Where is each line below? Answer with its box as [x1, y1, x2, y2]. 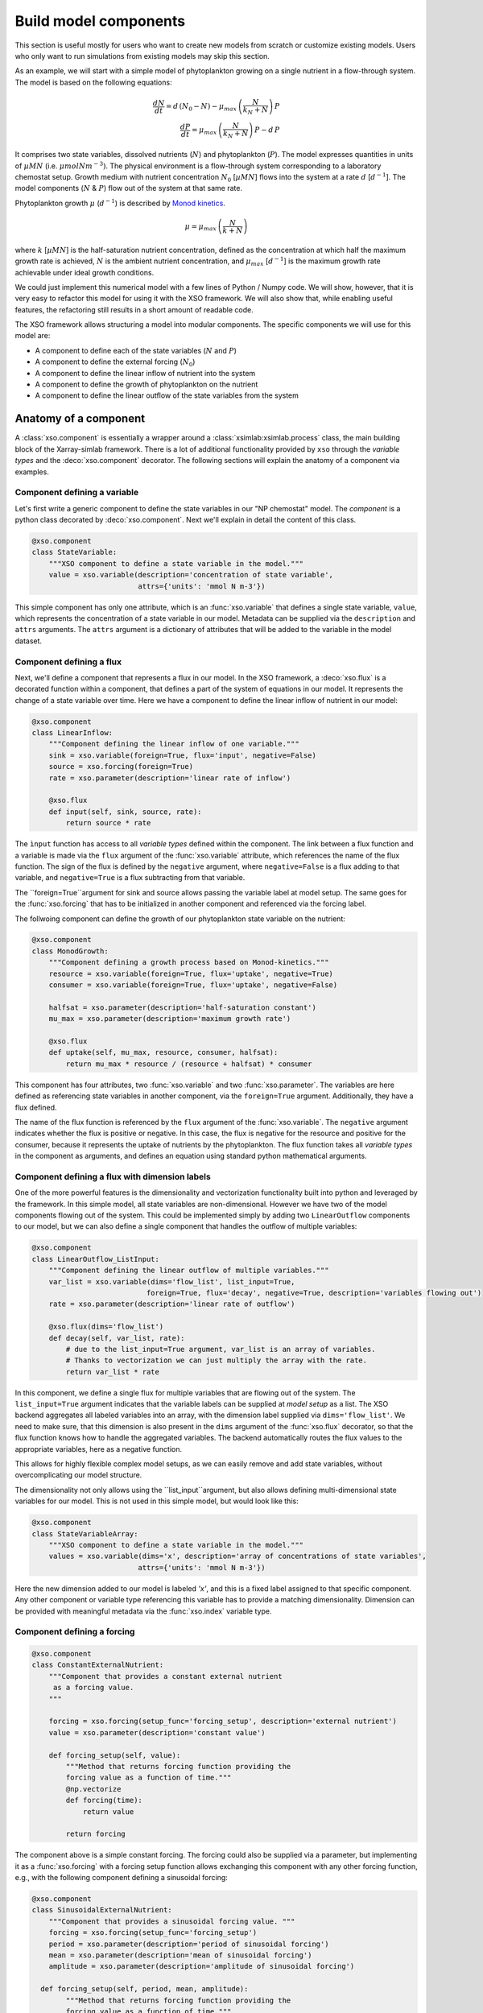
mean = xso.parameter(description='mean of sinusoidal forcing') [48, 1951, 312, 1960]
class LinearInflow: [31, 729, 113, 738]
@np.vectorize [65, 1784, 122, 1793]
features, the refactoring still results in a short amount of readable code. [14, 304, 254, 314]
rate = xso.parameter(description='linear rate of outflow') [48, 1300, 295, 1308]
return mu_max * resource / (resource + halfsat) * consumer [65, 1059, 312, 1069]
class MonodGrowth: [31, 946, 109, 956]
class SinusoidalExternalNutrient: [31, 1905, 172, 1915]
